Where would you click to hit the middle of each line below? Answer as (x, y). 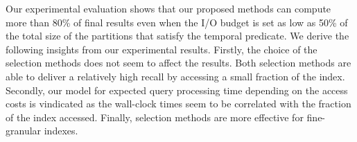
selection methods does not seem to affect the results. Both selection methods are (178, 63)
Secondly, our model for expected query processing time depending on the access (177, 90)
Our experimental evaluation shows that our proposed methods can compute (168, 8)
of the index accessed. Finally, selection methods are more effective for (155, 117)
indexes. (61, 131)
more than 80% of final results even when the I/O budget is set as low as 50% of (177, 22)
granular (24, 131)
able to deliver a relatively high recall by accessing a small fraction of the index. (175, 76)
